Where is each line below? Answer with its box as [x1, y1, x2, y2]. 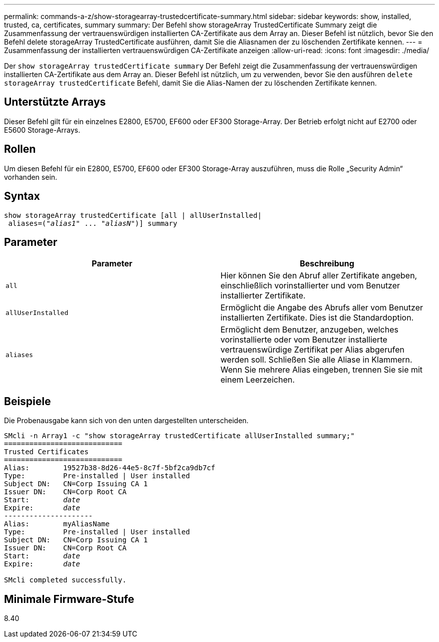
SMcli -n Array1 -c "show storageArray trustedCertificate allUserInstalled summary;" [4, 432, 355, 440]
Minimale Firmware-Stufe [4, 592, 134, 605]
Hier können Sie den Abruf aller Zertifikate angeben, [221, 270, 417, 281]
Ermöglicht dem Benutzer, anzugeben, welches [221, 325, 398, 335]
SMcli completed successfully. [4, 576, 127, 584]
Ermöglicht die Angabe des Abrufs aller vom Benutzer [221, 302, 423, 313]
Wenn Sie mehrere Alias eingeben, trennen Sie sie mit [221, 365, 423, 375]
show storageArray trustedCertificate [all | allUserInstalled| [4, 211, 262, 219]
